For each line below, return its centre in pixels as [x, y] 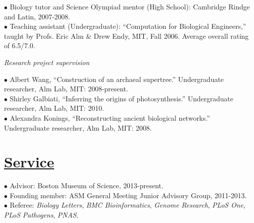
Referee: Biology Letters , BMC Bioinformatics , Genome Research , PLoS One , [127, 205]
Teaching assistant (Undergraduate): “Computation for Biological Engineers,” [128, 26]
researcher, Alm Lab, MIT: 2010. [54, 108]
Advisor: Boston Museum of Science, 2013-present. [86, 186]
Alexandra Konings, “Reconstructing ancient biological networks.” [110, 117]
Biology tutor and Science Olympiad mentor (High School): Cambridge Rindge [130, 6]
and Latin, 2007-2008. [37, 16]
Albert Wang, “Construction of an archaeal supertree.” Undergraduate [117, 79]
